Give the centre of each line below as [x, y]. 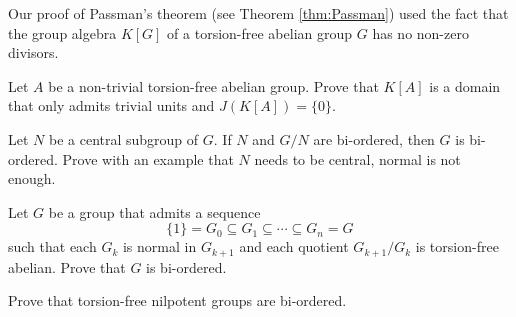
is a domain [465, 85]
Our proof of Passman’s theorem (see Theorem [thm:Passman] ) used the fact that [258, 13]
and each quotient [294, 246]
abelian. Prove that [67, 266]
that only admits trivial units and [111, 105]
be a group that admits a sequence [154, 211]
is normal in [159, 246]
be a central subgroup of [123, 138]
